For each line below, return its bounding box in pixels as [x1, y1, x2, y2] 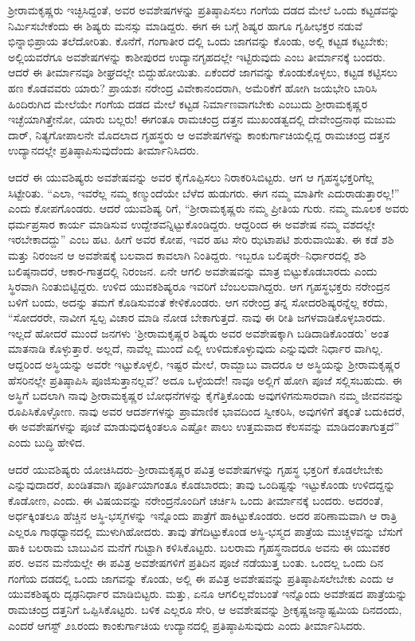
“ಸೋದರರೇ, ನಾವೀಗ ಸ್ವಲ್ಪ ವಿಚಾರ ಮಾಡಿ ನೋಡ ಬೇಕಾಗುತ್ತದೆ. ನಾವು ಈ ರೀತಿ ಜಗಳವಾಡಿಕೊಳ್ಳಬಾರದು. [8, 309, 386, 326]
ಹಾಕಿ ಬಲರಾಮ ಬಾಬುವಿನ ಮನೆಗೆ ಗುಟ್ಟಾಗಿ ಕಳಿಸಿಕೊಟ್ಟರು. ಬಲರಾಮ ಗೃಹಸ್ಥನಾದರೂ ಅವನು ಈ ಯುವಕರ [8, 538, 390, 555]
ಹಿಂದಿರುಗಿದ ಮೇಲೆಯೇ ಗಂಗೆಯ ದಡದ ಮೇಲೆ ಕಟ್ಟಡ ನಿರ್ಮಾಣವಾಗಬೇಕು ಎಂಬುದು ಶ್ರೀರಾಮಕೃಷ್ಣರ [8, 95, 368, 111]
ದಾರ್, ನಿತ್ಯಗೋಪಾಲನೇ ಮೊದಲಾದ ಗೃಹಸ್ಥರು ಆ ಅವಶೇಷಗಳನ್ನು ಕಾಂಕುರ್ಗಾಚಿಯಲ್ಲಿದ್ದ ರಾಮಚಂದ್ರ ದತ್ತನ [8, 126, 390, 143]
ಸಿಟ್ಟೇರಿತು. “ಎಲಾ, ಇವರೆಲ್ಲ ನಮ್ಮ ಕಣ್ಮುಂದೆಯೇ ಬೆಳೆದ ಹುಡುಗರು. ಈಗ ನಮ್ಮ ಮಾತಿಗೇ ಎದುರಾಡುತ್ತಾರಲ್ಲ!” [8, 184, 400, 201]
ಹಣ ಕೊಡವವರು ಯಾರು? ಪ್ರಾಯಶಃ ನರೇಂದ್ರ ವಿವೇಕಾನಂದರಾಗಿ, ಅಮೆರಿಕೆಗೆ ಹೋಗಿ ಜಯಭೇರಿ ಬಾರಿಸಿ [8, 79, 378, 96]
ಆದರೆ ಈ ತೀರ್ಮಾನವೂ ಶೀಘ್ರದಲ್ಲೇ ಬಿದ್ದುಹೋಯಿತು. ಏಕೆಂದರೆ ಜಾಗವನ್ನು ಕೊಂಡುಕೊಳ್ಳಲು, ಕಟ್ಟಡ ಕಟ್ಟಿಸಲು [8, 64, 398, 80]
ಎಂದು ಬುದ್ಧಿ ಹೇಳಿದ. [8, 434, 85, 451]
